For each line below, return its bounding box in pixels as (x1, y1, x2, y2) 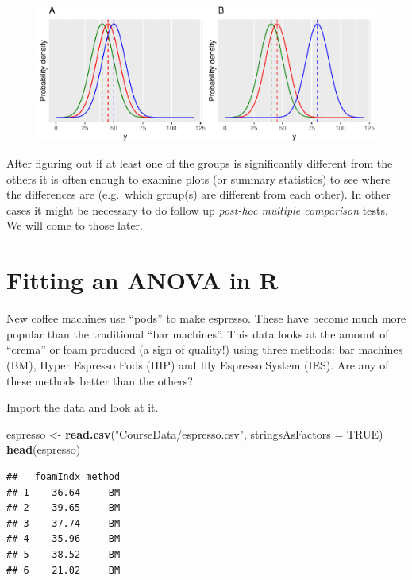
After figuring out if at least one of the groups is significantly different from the (6, 155, 393, 172)
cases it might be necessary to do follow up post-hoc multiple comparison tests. (6, 201, 388, 218)
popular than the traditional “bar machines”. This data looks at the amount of (6, 325, 389, 342)
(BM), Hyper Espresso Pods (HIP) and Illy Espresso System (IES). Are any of (6, 356, 389, 373)
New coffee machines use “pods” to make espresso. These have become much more (6, 310, 406, 327)
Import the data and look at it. (6, 399, 159, 416)
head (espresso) (6, 441, 81, 458)
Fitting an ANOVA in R (6, 264, 279, 296)
